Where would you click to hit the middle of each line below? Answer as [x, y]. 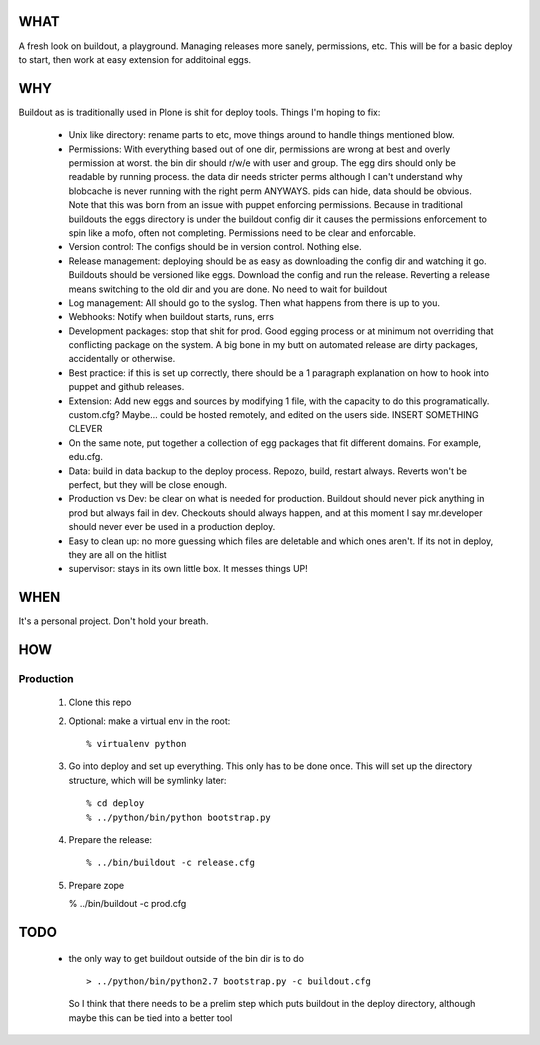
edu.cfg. [86, 457]
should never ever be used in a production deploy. [172, 527]
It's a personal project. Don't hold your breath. [113, 621]
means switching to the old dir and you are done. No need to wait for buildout [228, 289]
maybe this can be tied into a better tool [150, 1017]
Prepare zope [96, 885]
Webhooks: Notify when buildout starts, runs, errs [171, 317]
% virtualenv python [136, 743]
